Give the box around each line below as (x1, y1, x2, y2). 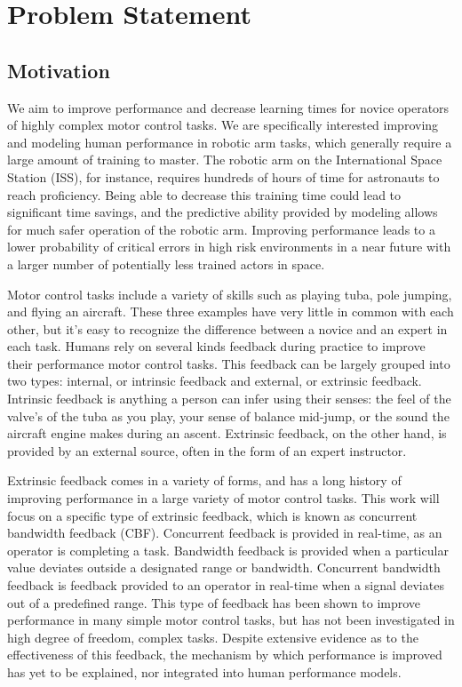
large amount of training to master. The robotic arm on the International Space (7, 150, 442, 169)
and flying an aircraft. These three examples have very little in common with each (7, 302, 454, 321)
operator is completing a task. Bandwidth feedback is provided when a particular (7, 540, 449, 559)
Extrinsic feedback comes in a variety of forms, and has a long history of (7, 471, 402, 490)
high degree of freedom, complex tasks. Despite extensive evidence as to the (7, 627, 418, 646)
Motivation (7, 56, 110, 84)
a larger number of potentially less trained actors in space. (7, 254, 325, 273)
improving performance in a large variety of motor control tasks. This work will (7, 489, 440, 507)
